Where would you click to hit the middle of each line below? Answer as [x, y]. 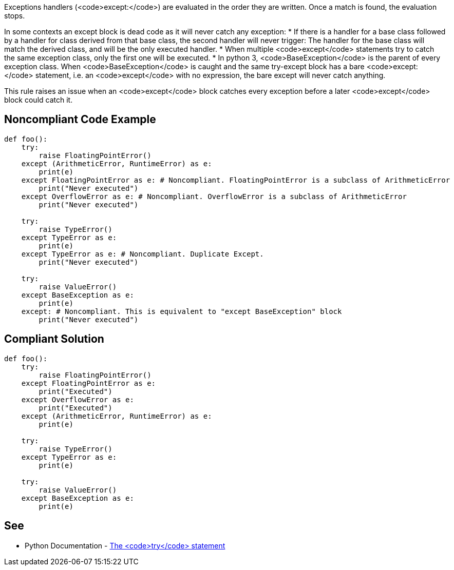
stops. [15, 16]
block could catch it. [39, 100]
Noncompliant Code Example [80, 120]
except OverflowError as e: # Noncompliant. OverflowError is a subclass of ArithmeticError [214, 196]
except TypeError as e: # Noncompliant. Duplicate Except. [143, 254]
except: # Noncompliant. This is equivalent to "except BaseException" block [182, 311]
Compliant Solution [54, 339]
